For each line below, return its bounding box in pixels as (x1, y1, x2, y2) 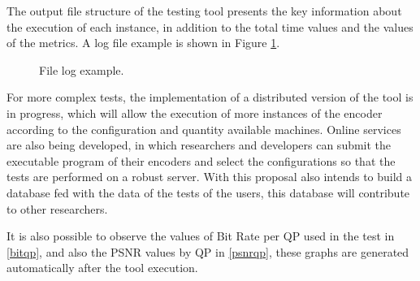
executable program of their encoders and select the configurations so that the (6, 152, 396, 169)
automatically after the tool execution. (6, 259, 198, 276)
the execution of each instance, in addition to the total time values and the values (6, 18, 414, 35)
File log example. (39, 61, 124, 78)
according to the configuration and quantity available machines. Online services (6, 120, 401, 137)
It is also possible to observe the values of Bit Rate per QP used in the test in (6, 227, 395, 244)
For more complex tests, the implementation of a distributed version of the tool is (6, 89, 414, 106)
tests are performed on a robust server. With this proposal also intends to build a (6, 168, 413, 185)
